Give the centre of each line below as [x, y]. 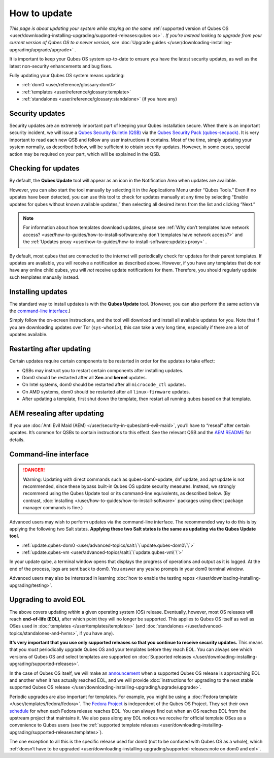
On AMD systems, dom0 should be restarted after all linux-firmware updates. [106, 391]
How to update [41, 13]
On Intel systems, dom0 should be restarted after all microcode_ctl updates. [104, 385]
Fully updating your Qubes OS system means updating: [67, 75]
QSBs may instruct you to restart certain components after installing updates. [103, 370]
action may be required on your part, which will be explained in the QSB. [85, 154]
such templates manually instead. [44, 277]
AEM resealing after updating [57, 413]
